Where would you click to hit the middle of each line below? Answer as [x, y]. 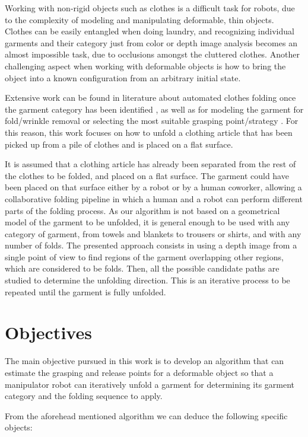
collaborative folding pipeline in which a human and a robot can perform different [154, 198]
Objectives [48, 332]
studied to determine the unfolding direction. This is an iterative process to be [147, 280]
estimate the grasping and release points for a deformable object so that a [139, 372]
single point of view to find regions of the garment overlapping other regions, [144, 256]
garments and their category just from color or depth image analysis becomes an [151, 42]
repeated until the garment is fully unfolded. [85, 291]
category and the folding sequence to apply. [84, 396]
